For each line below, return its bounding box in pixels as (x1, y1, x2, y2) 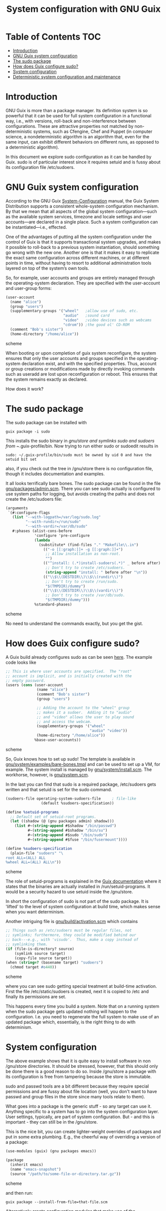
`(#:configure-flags (7, 510, 50, 515)
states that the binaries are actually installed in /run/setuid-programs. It (5, 884, 150, 889)
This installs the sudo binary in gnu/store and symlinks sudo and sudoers (5, 438, 155, 444)
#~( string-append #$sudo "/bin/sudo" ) (27, 833, 108, 838)
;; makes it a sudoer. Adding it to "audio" (37, 710, 132, 715)
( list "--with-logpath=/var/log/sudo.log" (12, 515, 101, 520)
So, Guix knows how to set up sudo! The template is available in (5, 756, 135, 762)
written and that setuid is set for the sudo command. (5, 786, 113, 792)
